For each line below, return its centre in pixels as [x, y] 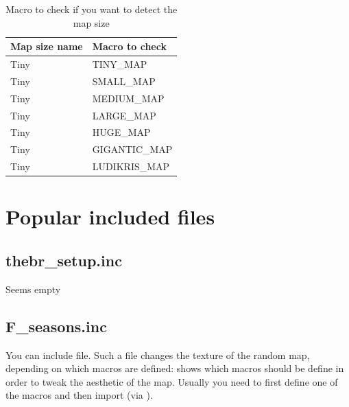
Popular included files [110, 217]
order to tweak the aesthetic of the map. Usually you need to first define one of [172, 381]
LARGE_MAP [124, 115]
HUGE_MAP [121, 132]
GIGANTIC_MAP [132, 149]
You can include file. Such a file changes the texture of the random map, [158, 354]
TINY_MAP [120, 64]
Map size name [47, 46]
